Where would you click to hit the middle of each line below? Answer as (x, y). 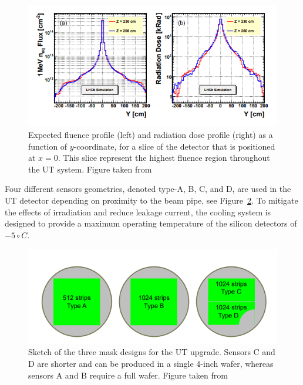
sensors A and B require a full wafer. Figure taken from (128, 375)
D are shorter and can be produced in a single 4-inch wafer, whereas (151, 363)
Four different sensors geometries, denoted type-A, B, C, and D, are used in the (148, 189)
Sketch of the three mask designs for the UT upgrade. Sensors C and (152, 352)
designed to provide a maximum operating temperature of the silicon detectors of (151, 223)
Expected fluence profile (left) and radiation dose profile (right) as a (151, 135)
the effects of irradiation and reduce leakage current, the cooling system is (138, 212)
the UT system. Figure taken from (90, 169)
